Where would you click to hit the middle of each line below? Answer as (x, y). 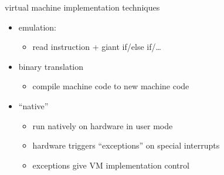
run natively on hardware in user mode (103, 125)
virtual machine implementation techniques (82, 7)
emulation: (37, 27)
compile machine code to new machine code (111, 86)
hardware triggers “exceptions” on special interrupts (126, 145)
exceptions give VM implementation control (111, 165)
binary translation (51, 66)
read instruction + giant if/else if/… (97, 47)
